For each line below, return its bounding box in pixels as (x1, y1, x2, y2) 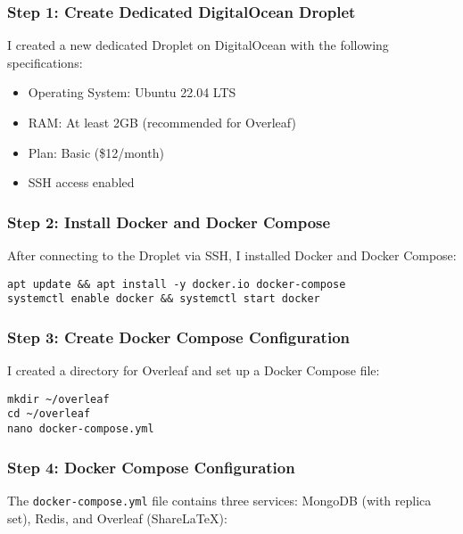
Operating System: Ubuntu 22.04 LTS (28, 83, 236, 102)
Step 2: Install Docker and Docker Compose (7, 210, 331, 233)
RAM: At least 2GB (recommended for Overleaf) (28, 113, 296, 131)
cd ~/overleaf (7, 407, 91, 421)
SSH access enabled (28, 173, 135, 192)
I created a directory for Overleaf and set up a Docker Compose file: (7, 361, 380, 380)
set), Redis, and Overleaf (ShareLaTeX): (7, 508, 227, 527)
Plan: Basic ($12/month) (28, 143, 164, 161)
